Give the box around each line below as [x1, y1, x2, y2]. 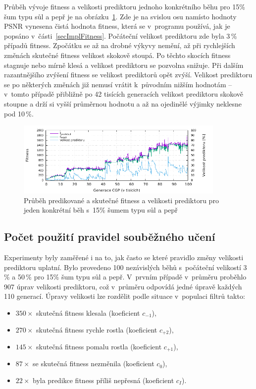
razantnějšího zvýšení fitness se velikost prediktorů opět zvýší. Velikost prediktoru [4, 69, 253, 80]
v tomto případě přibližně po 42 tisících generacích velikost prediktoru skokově [4, 89, 244, 99]
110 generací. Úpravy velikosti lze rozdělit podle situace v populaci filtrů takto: [4, 291, 245, 301]
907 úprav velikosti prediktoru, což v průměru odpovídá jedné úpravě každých [4, 281, 242, 291]
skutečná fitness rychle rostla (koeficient [36, 324, 157, 334]
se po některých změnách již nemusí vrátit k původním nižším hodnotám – [4, 79, 232, 89]
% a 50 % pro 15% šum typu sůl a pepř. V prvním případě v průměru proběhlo [4, 272, 247, 282]
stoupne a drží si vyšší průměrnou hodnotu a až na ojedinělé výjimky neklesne [4, 98, 242, 109]
